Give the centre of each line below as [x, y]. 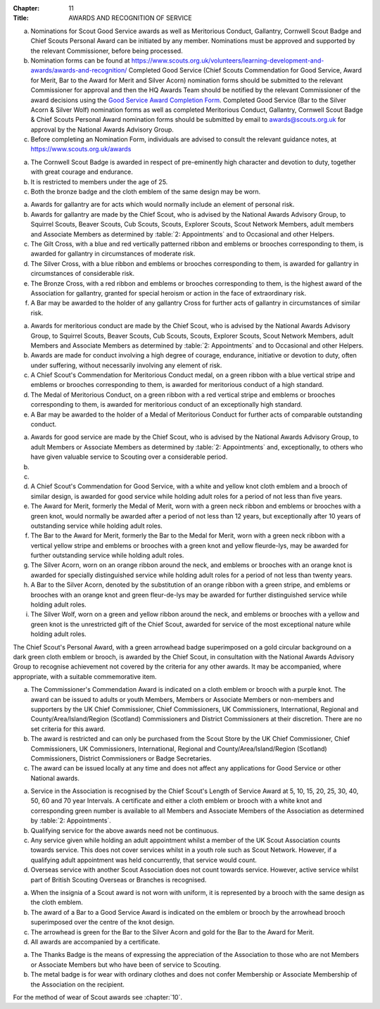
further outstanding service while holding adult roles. [107, 555]
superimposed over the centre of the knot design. [103, 922]
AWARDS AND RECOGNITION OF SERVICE [131, 18]
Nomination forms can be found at [80, 61]
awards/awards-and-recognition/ [79, 70]
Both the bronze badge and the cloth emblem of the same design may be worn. [146, 192]
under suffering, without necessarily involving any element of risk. [126, 365]
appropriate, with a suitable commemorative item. [85, 676]
